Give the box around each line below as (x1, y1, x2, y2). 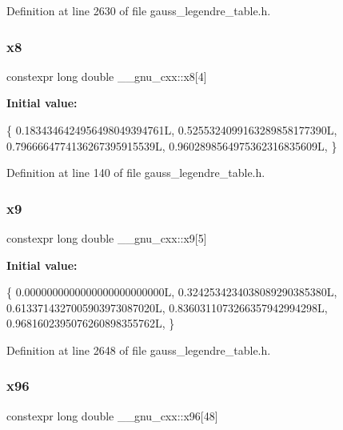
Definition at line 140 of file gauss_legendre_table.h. (6, 164, 265, 181)
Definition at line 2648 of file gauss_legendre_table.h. (6, 341, 271, 358)
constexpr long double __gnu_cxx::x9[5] (6, 230, 207, 246)
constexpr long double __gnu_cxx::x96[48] (6, 407, 218, 424)
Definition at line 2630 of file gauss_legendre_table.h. (6, 2, 271, 18)
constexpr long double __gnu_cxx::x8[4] (6, 67, 207, 84)
